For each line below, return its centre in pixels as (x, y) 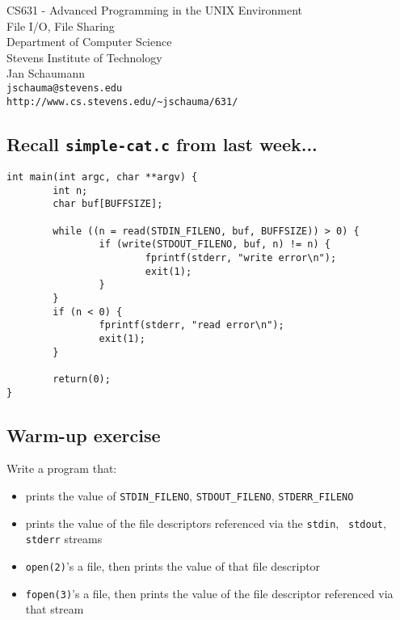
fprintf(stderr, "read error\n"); (192, 325)
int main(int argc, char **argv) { (102, 177)
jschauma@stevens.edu (65, 88)
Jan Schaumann (46, 73)
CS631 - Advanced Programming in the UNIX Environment (155, 10)
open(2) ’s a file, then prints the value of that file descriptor (173, 565)
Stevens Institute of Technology (84, 57)
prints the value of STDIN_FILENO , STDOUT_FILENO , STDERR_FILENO (189, 496)
